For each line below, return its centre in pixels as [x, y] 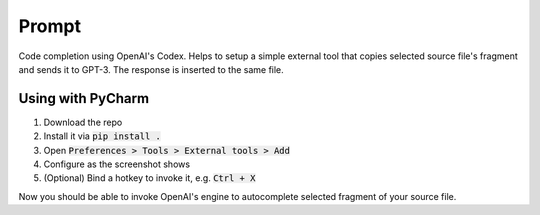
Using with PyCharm [84, 98]
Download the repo [83, 122]
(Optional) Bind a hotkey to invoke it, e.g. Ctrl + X [149, 178]
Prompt [50, 26]
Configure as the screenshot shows [116, 164]
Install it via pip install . [102, 136]
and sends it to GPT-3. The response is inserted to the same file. [151, 69]
